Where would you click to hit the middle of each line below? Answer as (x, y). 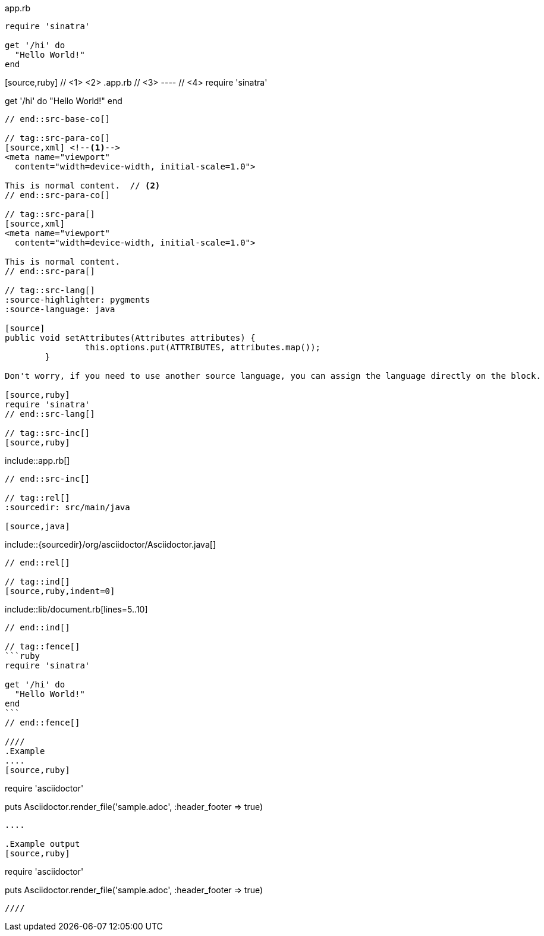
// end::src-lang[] (50, 414)
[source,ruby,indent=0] (60, 591)
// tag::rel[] (37, 498)
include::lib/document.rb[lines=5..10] (76, 609)
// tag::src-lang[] (50, 290)
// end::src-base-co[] (58, 119)
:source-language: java (60, 309)
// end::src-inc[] (48, 479)
